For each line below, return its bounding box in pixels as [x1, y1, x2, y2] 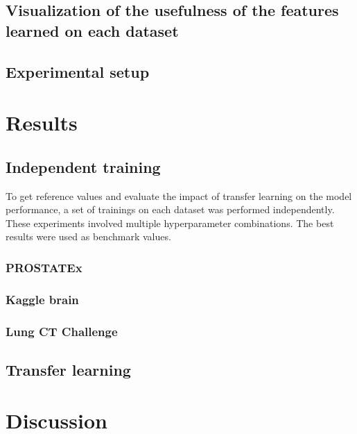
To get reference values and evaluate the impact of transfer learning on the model [6, 188, 352, 203]
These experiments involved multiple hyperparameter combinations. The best [6, 215, 334, 230]
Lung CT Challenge [6, 322, 118, 340]
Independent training [6, 156, 161, 177]
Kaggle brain [6, 290, 79, 308]
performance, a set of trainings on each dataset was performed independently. [6, 202, 335, 217]
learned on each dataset [6, 19, 179, 41]
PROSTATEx [6, 258, 82, 276]
